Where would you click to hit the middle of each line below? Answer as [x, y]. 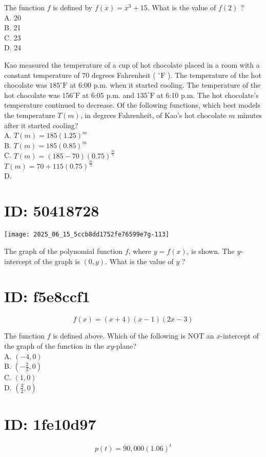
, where [140, 251]
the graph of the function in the [54, 345]
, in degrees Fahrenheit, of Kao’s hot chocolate [153, 115]
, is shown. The [211, 251]
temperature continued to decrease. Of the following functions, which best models [132, 105]
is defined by [73, 7]
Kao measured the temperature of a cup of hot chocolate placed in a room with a [132, 64]
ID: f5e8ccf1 [47, 296]
